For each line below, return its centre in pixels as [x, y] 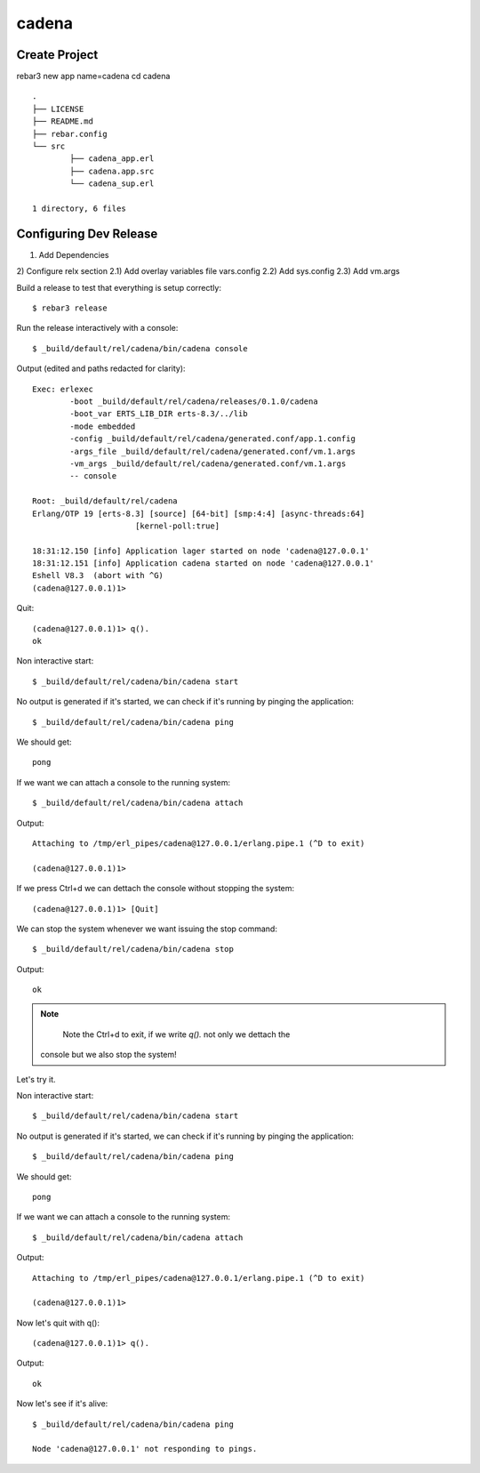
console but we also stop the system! [108, 1055]
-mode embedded [103, 426]
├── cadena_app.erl [112, 159]
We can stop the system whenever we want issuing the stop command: [147, 929]
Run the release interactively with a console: [97, 328]
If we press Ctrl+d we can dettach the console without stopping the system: [156, 889]
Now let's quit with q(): [58, 1323]
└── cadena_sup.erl [112, 184]
